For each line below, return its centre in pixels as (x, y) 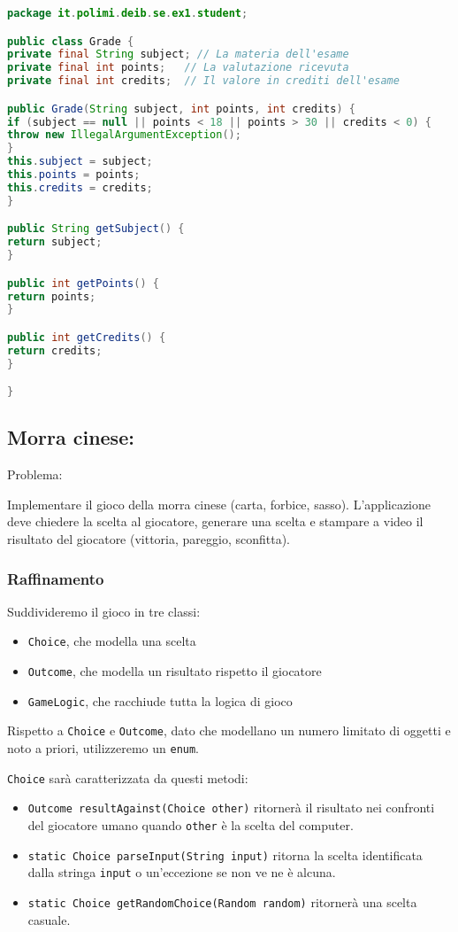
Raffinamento (56, 578)
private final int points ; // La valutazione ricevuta (178, 68)
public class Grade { (71, 41)
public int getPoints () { (83, 283)
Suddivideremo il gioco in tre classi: (104, 611)
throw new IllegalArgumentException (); (124, 135)
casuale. (49, 919)
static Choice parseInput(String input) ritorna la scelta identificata (225, 854)
